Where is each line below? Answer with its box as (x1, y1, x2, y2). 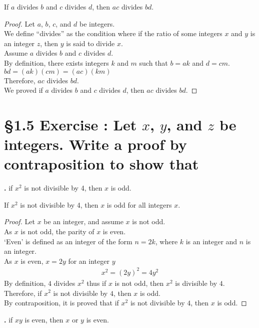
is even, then (24, 314, 63, 324)
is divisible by (175, 277, 217, 288)
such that (139, 57, 168, 68)
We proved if (4, 85, 43, 95)
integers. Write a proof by (4, 134, 187, 154)
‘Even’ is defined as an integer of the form (4, 236, 132, 246)
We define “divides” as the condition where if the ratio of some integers (4, 28, 222, 39)
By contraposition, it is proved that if (4, 297, 119, 308)
